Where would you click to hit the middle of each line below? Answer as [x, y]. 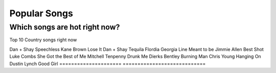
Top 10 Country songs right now [43, 40]
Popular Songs [41, 13]
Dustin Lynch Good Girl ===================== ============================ [108, 63]
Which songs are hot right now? [65, 27]
